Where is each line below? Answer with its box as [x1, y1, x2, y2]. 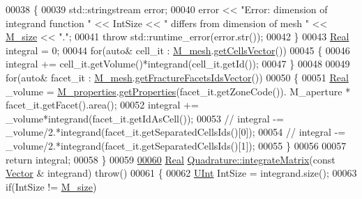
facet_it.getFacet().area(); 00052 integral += [6, 97, 199, 112]
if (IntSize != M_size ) [6, 179, 97, 193]
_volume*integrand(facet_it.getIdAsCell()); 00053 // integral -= [6, 111, 284, 125]
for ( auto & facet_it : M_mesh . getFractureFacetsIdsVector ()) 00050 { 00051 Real [6, 70, 349, 84]
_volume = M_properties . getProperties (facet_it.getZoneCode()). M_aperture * [6, 83, 351, 98]
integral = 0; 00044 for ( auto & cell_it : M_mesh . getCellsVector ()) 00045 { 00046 [6, 42, 350, 57]
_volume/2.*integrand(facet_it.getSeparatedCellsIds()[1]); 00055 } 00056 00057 [6, 138, 347, 152]
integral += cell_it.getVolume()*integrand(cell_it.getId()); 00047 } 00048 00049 [6, 56, 350, 71]
